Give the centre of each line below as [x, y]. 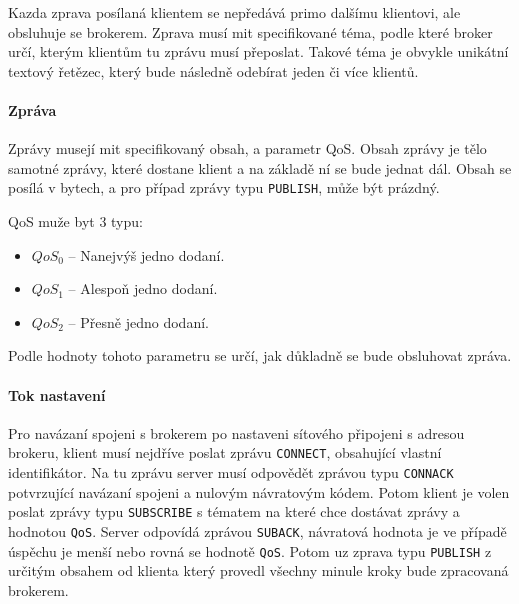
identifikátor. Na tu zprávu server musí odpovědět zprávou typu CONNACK [231, 472]
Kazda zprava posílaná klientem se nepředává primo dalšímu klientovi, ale [234, 12]
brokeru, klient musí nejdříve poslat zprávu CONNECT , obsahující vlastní [225, 452]
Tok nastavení [57, 394]
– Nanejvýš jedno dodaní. [146, 254]
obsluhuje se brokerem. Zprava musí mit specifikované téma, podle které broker [250, 31]
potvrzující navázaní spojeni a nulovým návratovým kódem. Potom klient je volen [259, 491]
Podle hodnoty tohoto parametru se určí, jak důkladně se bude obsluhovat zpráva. [260, 355]
